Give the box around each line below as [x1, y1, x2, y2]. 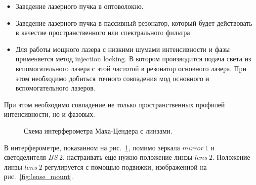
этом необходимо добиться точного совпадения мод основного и [15, 73, 210, 83]
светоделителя [4, 152, 46, 162]
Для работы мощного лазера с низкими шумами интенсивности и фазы [15, 44, 230, 54]
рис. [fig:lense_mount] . [4, 171, 74, 182]
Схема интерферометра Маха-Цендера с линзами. [24, 125, 172, 136]
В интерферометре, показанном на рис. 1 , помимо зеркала [4, 142, 180, 152]
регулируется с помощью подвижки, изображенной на [44, 161, 207, 172]
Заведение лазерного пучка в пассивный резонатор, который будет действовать [15, 17, 253, 28]
